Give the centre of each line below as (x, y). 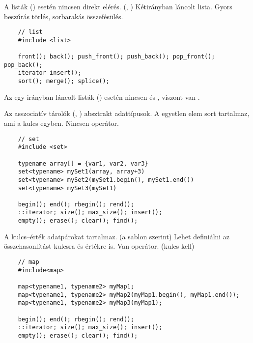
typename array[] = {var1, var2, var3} (83, 163)
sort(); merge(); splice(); (64, 81)
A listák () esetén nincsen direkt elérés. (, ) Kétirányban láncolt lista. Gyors (118, 6)
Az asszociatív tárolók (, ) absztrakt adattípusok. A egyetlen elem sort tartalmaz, (127, 113)
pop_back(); (23, 65)
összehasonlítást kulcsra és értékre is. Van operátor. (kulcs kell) (99, 246)
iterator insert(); (50, 73)
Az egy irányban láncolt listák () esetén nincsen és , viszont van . (102, 97)
